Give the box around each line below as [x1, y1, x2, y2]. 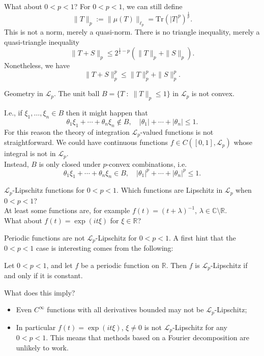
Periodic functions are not [4, 232, 85, 243]
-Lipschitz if [210, 259, 248, 270]
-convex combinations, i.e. [106, 158, 187, 169]
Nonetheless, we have [4, 60, 70, 71]
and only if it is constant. [4, 270, 83, 281]
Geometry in [4, 88, 43, 99]
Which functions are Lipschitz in [121, 185, 223, 195]
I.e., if [4, 107, 22, 118]
